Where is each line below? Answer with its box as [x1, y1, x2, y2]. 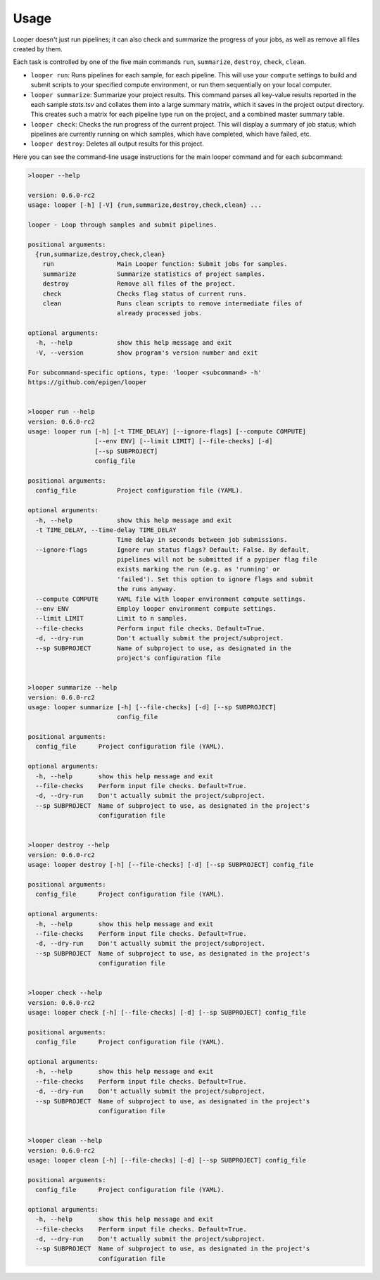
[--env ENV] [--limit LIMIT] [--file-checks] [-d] [94, 437, 273, 445]
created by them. [13, 44, 63, 53]
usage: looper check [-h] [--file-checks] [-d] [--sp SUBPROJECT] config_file [27, 1008, 306, 1017]
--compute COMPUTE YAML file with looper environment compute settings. [35, 595, 306, 603]
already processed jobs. [116, 310, 203, 317]
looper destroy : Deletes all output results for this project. [30, 139, 204, 148]
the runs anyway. [116, 585, 177, 593]
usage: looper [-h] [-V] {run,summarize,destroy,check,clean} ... [27, 201, 262, 209]
